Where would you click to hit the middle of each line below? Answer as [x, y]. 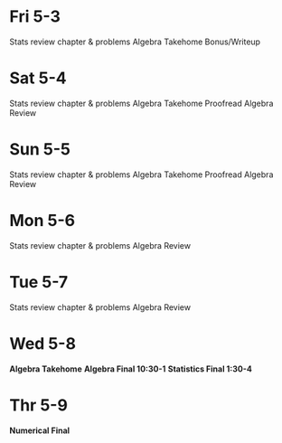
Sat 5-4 [38, 78]
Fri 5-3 [35, 17]
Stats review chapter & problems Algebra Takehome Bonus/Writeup [135, 42]
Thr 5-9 [38, 405]
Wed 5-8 [43, 343]
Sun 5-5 [40, 150]
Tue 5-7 [39, 282]
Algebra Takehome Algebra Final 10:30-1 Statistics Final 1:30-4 [131, 369]
